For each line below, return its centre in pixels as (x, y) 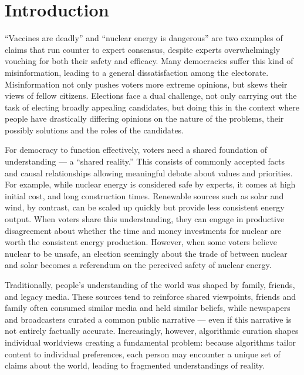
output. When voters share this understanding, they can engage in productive (145, 219)
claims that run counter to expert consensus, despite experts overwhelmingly (143, 49)
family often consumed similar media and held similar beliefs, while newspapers (148, 308)
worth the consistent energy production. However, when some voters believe (141, 242)
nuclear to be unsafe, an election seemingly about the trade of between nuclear (146, 253)
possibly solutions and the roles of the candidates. (94, 130)
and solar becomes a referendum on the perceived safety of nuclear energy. (138, 265)
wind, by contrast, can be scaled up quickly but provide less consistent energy (145, 207)
